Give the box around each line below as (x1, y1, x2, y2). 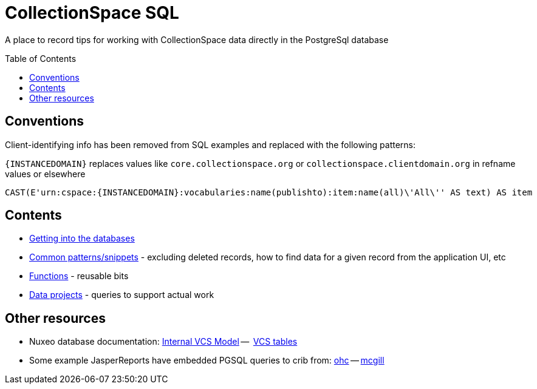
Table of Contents (5, 53, 77, 64)
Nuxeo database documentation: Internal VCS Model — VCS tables (29, 336, 298, 347)
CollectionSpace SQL (5, 2, 179, 23)
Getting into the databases (29, 233, 135, 244)
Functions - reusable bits (29, 271, 129, 282)
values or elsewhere (5, 168, 86, 179)
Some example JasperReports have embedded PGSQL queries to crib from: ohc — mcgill (29, 355, 385, 366)
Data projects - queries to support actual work (29, 289, 214, 300)
